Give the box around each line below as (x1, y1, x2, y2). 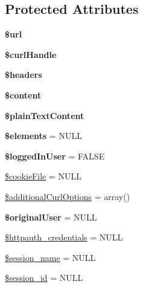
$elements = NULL (5, 129, 82, 142)
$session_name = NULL (5, 251, 96, 263)
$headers (5, 68, 42, 81)
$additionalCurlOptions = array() (5, 190, 130, 202)
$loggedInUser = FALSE (5, 149, 105, 162)
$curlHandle (5, 48, 57, 60)
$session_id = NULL (5, 271, 83, 284)
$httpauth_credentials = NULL (5, 231, 123, 243)
